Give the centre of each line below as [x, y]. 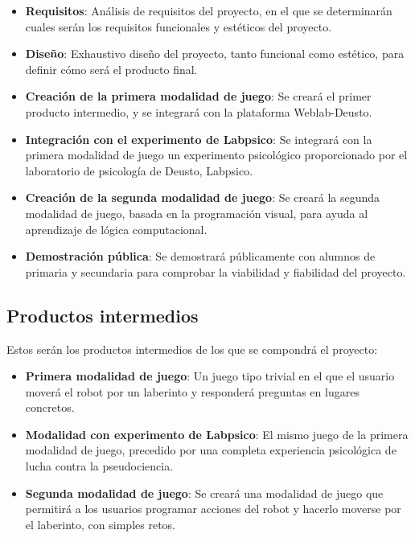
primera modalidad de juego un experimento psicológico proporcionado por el [216, 155]
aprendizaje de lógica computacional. [116, 229]
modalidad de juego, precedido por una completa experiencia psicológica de [211, 450]
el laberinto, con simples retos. [100, 524]
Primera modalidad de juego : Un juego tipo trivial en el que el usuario [210, 376]
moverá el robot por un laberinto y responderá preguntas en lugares [192, 391]
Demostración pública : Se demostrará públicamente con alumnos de [200, 256]
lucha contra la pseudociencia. [99, 466]
